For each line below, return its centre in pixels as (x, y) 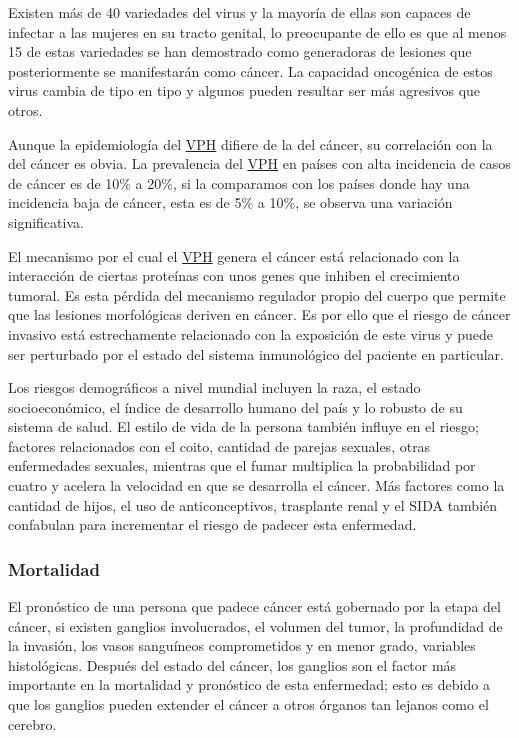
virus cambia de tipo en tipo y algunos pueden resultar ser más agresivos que (244, 90)
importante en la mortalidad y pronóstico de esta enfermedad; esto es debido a (249, 684)
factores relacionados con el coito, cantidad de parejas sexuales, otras (219, 445)
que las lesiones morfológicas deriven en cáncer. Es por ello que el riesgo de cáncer (259, 314)
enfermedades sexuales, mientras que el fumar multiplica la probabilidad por (242, 465)
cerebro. (32, 723)
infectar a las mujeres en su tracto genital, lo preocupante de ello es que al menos (257, 31)
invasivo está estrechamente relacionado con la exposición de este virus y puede (251, 333)
